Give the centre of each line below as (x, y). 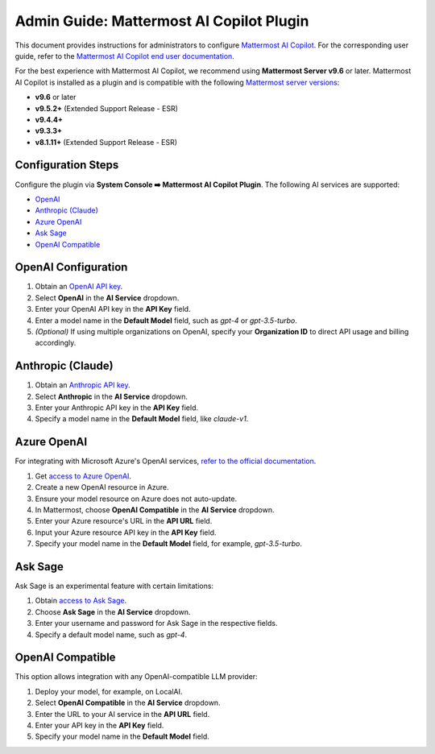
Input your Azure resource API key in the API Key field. (126, 532)
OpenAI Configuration (71, 267)
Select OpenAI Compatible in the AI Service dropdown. (128, 703)
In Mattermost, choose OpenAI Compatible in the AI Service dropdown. (155, 510)
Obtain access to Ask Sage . (81, 601)
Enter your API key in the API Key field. (99, 726)
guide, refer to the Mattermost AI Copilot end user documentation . (125, 56)
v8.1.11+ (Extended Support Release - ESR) (106, 142)
